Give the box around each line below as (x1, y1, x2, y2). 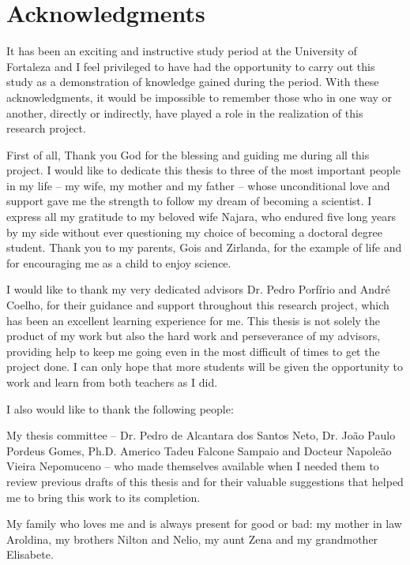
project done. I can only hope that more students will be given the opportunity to (6, 358, 403, 375)
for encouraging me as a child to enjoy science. (6, 254, 231, 271)
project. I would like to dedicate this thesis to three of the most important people (6, 162, 401, 178)
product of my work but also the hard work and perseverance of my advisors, (6, 327, 381, 344)
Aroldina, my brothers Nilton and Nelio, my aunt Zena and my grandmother (6, 530, 378, 547)
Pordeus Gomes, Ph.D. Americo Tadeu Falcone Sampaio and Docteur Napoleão (6, 442, 392, 458)
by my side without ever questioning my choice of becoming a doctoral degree (6, 223, 382, 240)
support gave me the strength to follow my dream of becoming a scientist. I (6, 193, 372, 209)
